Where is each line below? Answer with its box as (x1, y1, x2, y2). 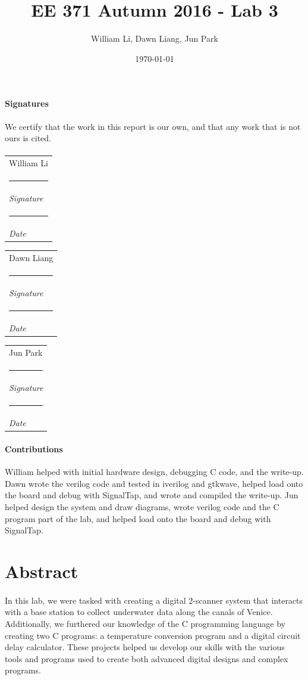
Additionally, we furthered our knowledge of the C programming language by (5, 617, 285, 629)
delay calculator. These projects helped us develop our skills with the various (5, 641, 285, 653)
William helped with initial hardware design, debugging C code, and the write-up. (5, 465, 304, 478)
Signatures (5, 97, 49, 110)
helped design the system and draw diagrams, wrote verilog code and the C (5, 500, 279, 513)
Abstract (5, 558, 78, 583)
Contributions (5, 442, 63, 455)
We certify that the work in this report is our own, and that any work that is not (5, 120, 301, 132)
